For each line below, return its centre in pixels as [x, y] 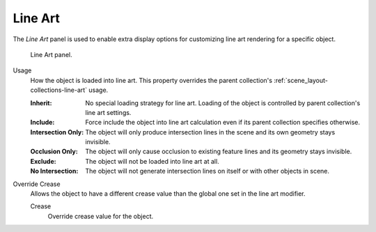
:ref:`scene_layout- [301, 80]
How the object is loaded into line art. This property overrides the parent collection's [151, 80]
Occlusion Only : [54, 152]
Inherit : [41, 103]
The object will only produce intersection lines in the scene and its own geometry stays [210, 132]
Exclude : [43, 161]
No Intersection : [54, 171]
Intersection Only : [57, 132]
